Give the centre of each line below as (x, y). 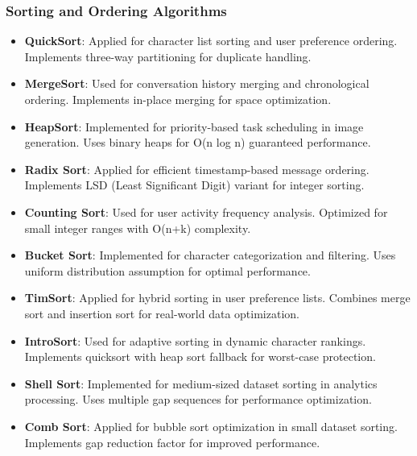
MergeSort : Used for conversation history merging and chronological (197, 83)
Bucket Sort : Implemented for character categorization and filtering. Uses (210, 255)
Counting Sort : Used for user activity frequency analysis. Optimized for (206, 211)
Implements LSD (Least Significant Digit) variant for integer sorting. (194, 185)
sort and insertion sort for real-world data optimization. (162, 313)
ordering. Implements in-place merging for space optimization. (178, 99)
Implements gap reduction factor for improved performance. (172, 442)
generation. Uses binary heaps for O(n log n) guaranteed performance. (198, 142)
